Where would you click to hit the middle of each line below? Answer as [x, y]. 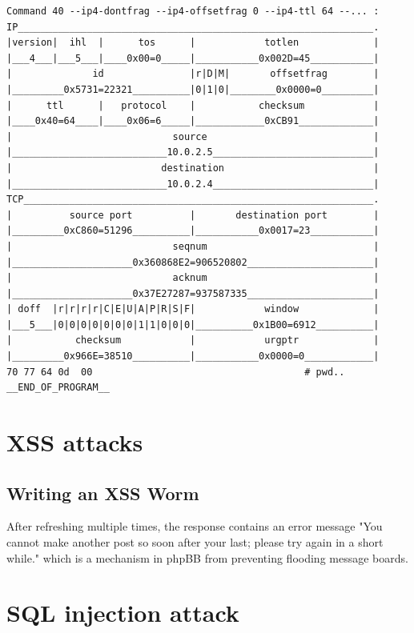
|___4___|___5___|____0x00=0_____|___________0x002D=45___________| [193, 58]
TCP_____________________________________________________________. [193, 200]
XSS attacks [75, 442]
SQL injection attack [123, 613]
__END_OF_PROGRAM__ [58, 388]
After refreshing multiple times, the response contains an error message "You [195, 526]
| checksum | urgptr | [193, 341]
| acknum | [193, 278]
